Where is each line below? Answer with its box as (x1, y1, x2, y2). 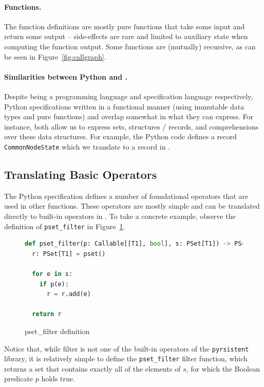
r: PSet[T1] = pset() (32, 250, 106, 257)
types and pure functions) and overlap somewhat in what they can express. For (4, 111, 253, 122)
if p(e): (39, 280, 69, 288)
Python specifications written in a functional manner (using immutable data (4, 101, 244, 112)
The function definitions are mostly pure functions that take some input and (4, 21, 245, 31)
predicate (4, 373, 33, 384)
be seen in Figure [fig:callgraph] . (4, 51, 106, 62)
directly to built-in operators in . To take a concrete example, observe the (4, 210, 236, 221)
